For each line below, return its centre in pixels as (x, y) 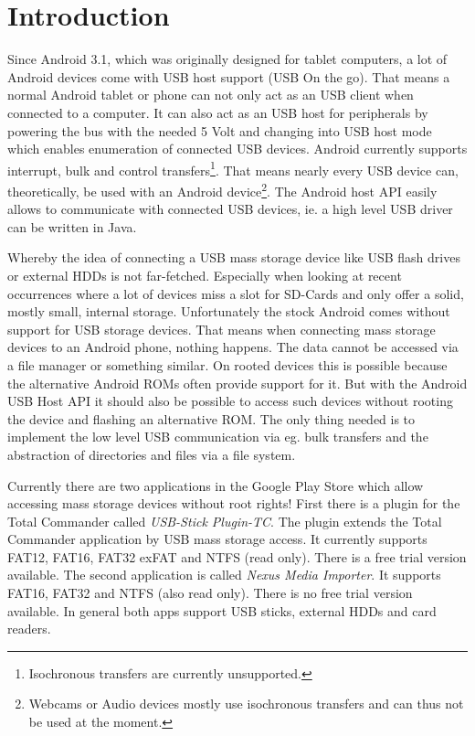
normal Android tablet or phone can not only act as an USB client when (211, 95)
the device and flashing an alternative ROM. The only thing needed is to (211, 418)
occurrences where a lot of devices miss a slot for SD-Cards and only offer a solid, (236, 293)
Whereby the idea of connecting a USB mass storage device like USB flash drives (234, 257)
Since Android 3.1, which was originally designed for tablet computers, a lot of (227, 59)
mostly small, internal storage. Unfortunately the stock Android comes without (229, 311)
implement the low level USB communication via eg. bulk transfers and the (218, 437)
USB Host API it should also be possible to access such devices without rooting (230, 401)
